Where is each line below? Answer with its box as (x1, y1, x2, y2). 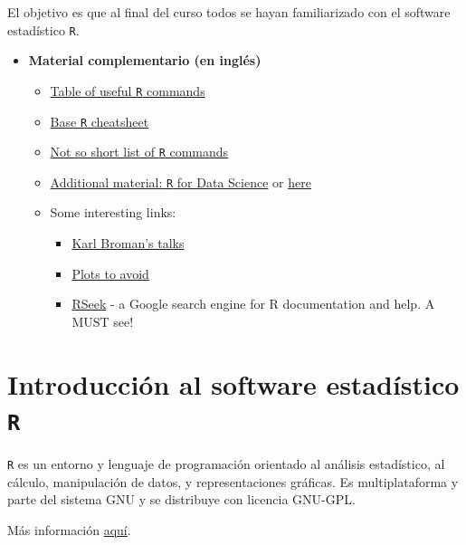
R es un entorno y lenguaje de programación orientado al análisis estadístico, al (7, 454, 445, 473)
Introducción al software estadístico (7, 365, 460, 402)
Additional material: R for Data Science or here (50, 172, 311, 191)
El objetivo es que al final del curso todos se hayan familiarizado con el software (7, 3, 451, 21)
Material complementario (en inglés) (28, 51, 262, 70)
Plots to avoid (71, 263, 149, 282)
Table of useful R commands (50, 81, 205, 100)
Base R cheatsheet (50, 111, 149, 130)
